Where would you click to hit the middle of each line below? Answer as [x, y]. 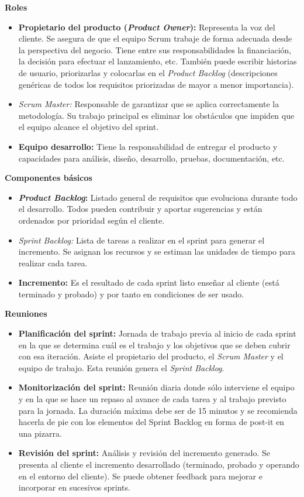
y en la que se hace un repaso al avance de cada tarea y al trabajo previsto [152, 399]
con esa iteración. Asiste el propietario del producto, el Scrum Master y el [151, 356]
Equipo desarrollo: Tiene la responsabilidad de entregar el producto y [148, 146]
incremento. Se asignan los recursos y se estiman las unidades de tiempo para [157, 251]
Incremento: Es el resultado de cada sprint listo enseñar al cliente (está [149, 282]
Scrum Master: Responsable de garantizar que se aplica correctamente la [149, 104]
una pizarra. [40, 433]
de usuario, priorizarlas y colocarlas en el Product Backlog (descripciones [148, 72]
